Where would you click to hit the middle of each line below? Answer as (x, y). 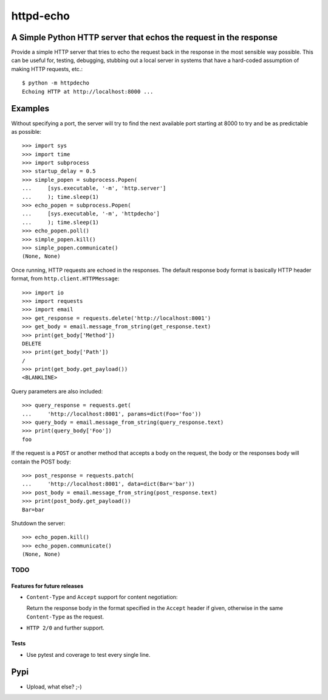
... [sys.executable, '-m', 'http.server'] (94, 188)
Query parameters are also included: (57, 391)
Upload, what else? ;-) (54, 687)
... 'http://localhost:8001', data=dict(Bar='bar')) (109, 484)
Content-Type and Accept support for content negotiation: (102, 597)
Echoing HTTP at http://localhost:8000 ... (88, 92)
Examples (30, 109)
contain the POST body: (41, 462)
